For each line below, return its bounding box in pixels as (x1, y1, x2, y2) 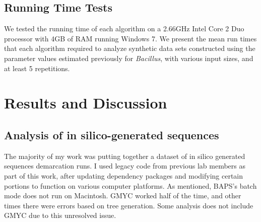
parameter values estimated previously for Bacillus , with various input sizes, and (4, 52, 253, 63)
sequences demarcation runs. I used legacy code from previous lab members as (4, 160, 246, 171)
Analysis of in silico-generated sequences (4, 127, 219, 142)
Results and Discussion (4, 92, 167, 113)
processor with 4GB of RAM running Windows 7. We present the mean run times (4, 33, 257, 43)
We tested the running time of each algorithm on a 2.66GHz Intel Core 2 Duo (4, 23, 244, 34)
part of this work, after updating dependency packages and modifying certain (4, 170, 243, 181)
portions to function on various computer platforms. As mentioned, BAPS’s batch (4, 180, 257, 191)
